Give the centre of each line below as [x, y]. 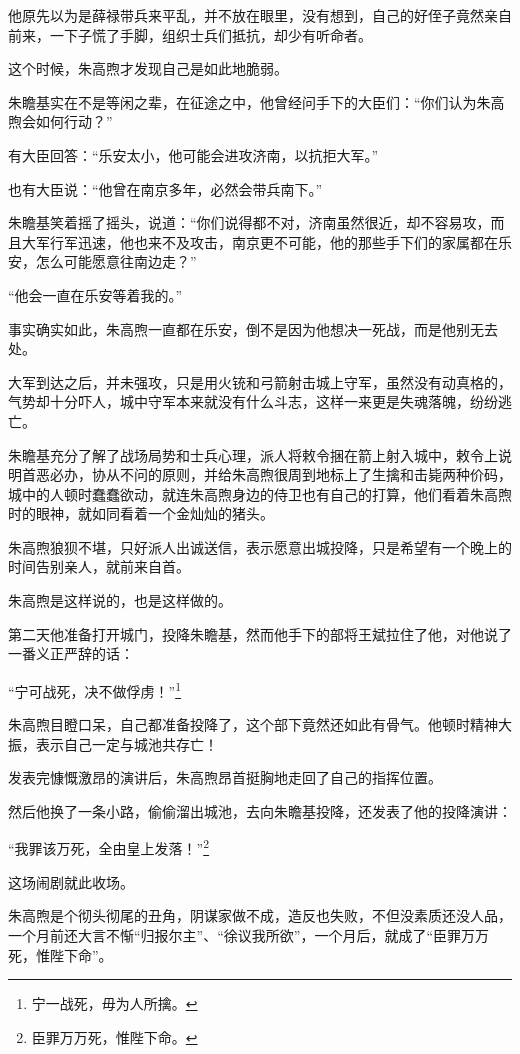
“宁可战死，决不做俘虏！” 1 [95, 689]
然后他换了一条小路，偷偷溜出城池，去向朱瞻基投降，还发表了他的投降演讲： [260, 810]
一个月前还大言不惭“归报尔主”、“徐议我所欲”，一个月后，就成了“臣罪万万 [249, 934]
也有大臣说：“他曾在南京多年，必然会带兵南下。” [165, 188]
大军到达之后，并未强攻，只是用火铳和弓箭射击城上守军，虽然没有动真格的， [260, 381]
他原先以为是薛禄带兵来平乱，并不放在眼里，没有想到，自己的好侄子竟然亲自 [260, 15]
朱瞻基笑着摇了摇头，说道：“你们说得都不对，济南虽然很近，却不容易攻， [249, 222]
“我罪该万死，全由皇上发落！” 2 [109, 847]
